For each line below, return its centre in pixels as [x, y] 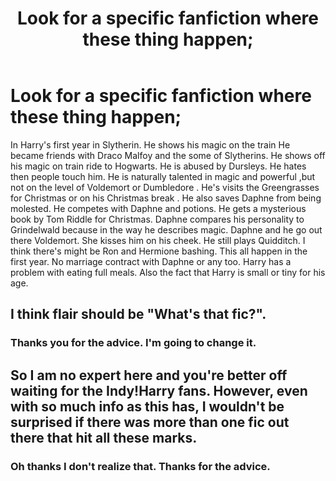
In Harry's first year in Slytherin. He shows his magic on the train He [150, 144]
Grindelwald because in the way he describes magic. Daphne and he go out [166, 229]
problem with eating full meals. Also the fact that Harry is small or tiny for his [168, 272]
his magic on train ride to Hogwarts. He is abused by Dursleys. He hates [158, 166]
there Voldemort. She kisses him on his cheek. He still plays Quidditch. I [158, 240]
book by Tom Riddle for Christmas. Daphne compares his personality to [157, 219]
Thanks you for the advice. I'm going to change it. [133, 343]
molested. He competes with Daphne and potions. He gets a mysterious [158, 208]
